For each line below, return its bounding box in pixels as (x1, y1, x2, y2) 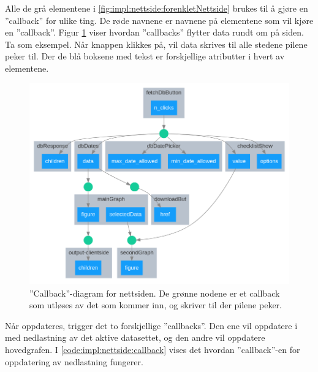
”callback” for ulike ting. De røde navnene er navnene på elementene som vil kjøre (5, 13, 314, 26)
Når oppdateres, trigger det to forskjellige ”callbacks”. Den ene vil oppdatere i (5, 319, 298, 332)
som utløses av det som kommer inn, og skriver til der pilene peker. (29, 298, 282, 311)
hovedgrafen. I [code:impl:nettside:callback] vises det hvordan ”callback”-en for (5, 343, 300, 355)
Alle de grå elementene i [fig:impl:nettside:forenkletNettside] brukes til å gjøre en (5, 2, 308, 14)
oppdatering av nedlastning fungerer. (5, 355, 143, 368)
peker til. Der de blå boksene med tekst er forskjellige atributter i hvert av (5, 50, 285, 63)
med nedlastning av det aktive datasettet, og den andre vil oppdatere (5, 331, 265, 344)
